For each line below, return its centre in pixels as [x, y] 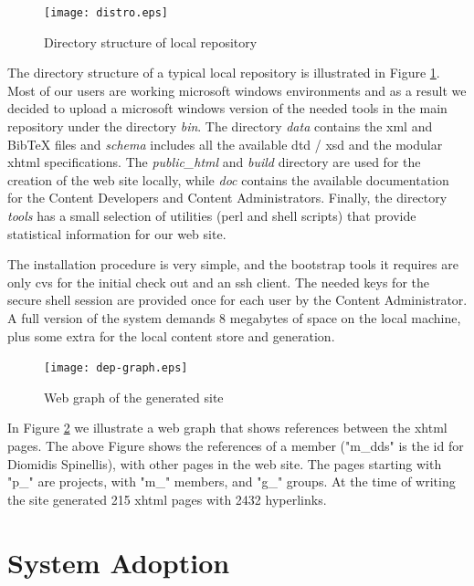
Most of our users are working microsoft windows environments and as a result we [237, 90]
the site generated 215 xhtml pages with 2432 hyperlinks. [167, 499]
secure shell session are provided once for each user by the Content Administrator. [237, 300]
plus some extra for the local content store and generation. [171, 335]
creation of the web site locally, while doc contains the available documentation [228, 179]
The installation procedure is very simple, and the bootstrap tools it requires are [233, 264]
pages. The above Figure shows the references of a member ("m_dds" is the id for [236, 445]
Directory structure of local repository [151, 42]
